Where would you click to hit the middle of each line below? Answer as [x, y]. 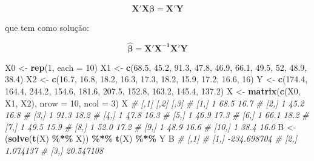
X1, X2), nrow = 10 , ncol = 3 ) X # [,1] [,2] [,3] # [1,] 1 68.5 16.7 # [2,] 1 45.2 [155, 103]
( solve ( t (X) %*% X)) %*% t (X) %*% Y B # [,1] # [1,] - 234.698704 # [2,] [151, 138]
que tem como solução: [47, 27]
